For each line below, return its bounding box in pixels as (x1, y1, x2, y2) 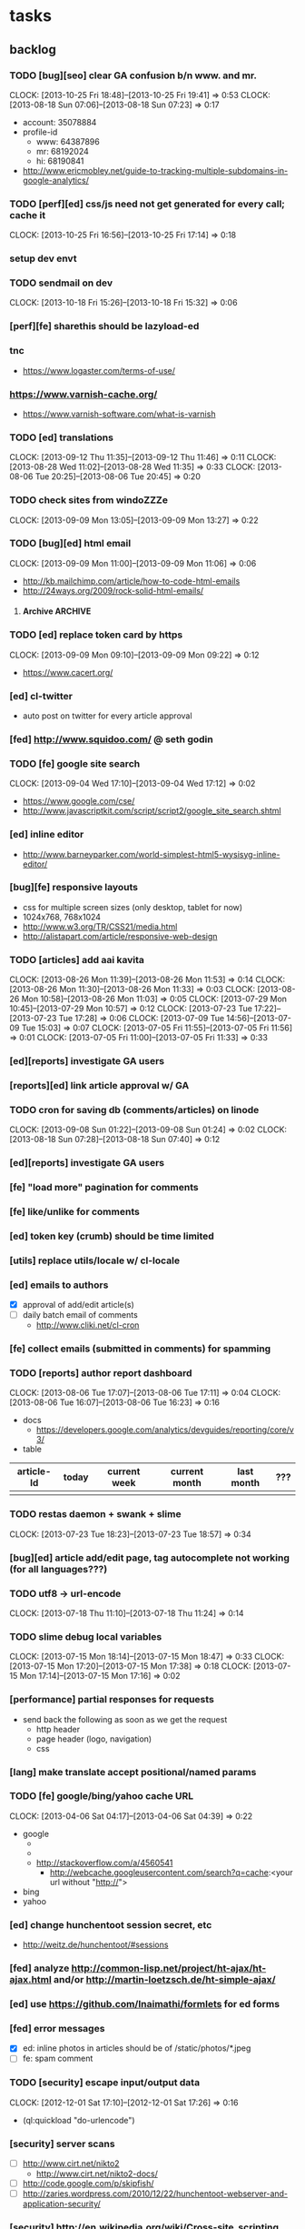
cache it (9, 208, 46, 221)
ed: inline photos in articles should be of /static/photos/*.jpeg (22, 2043, 251, 2053)
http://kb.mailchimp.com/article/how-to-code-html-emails (22, 575, 241, 587)
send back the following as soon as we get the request (22, 1713, 228, 1724)
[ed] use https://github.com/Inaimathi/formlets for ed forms (9, 1997, 280, 2010)
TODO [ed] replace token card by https (9, 628, 183, 641)
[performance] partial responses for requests (9, 1693, 215, 1706)
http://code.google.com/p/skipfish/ (22, 2178, 154, 2189)
